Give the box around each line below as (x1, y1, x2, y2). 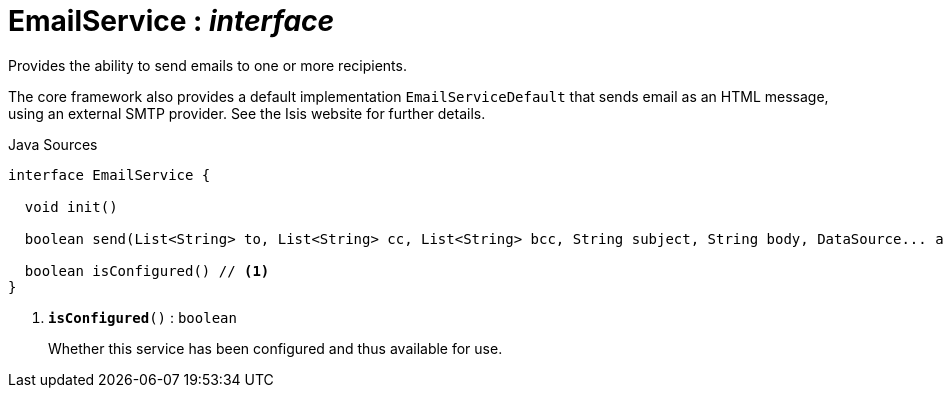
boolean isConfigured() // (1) (24, 262, 270, 279)
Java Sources (8, 135, 98, 153)
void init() (24, 198, 118, 215)
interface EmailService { (8, 166, 211, 183)
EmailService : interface (8, 4, 335, 38)
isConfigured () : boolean (48, 308, 237, 326)
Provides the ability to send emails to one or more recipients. (8, 56, 407, 74)
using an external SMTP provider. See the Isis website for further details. (8, 104, 486, 122)
